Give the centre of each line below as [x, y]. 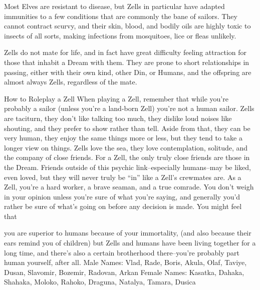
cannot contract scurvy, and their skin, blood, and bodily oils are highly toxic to [127, 26]
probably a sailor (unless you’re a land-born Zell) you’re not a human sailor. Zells [129, 108]
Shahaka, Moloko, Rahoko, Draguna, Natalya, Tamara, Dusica [100, 282]
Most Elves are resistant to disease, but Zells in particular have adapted [114, 6]
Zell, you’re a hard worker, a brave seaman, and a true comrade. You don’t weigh [129, 187]
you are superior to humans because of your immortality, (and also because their [128, 233]
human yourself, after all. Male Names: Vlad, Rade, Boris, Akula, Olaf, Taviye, [125, 262]
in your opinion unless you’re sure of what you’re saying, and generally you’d [122, 196]
